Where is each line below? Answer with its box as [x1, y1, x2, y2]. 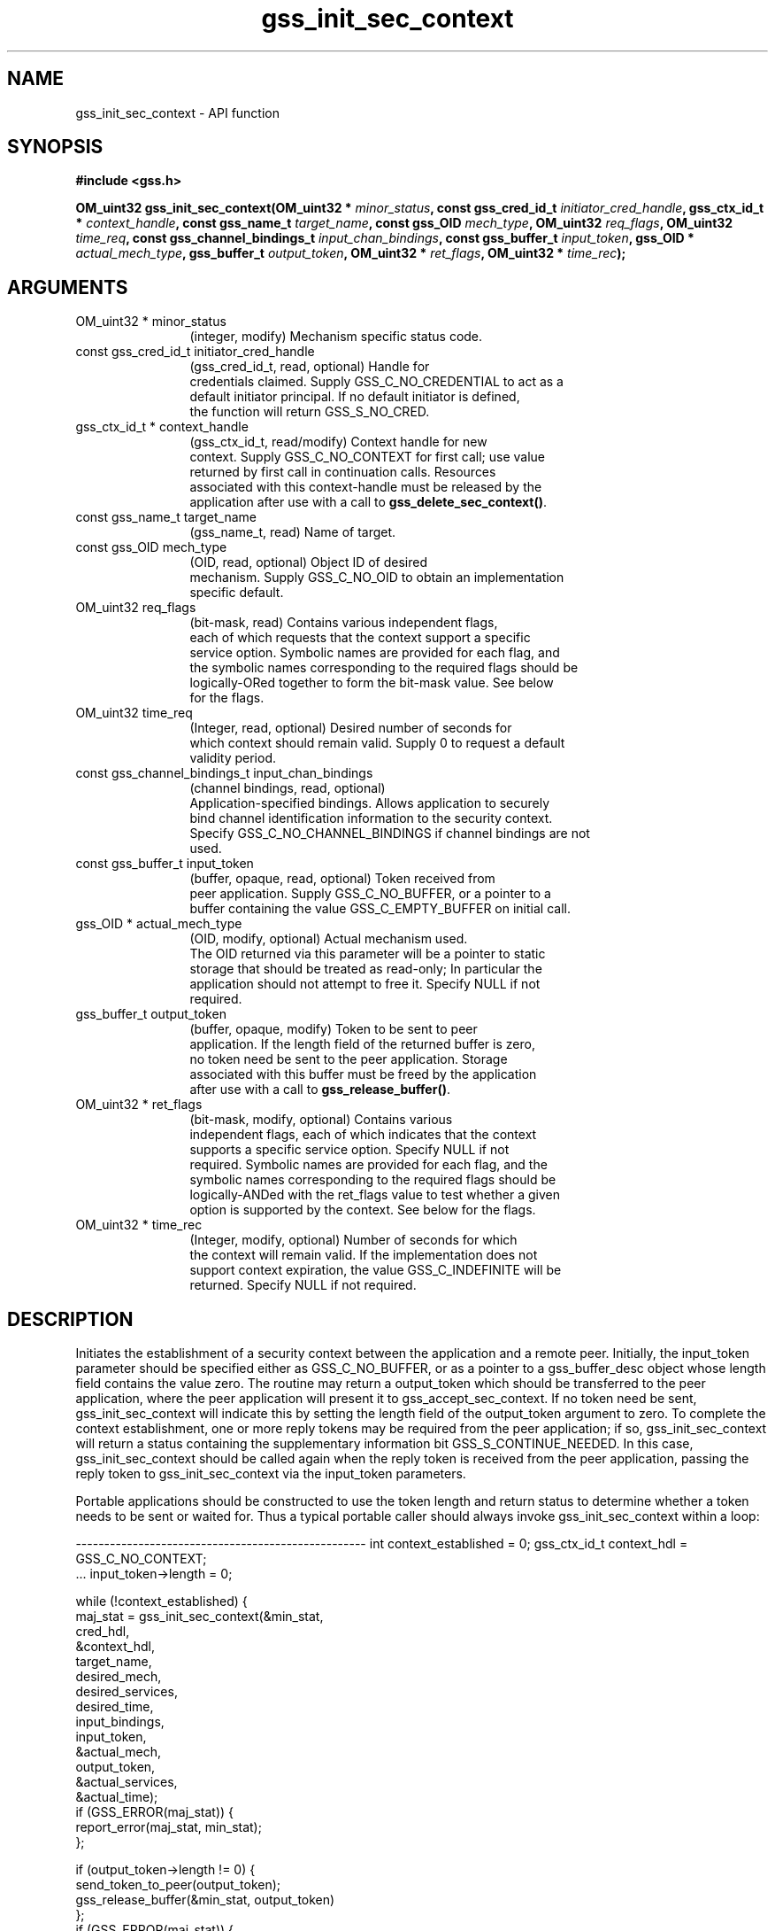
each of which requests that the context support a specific [189, 630, 531, 646]
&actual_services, [75, 1774, 178, 1790]
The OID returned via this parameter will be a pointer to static [189, 946, 546, 962]
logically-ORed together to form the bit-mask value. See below [189, 675, 554, 691]
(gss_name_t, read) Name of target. [189, 524, 396, 540]
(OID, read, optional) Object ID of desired [189, 554, 428, 570]
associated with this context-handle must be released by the [189, 479, 542, 495]
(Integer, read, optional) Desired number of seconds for [189, 720, 512, 736]
